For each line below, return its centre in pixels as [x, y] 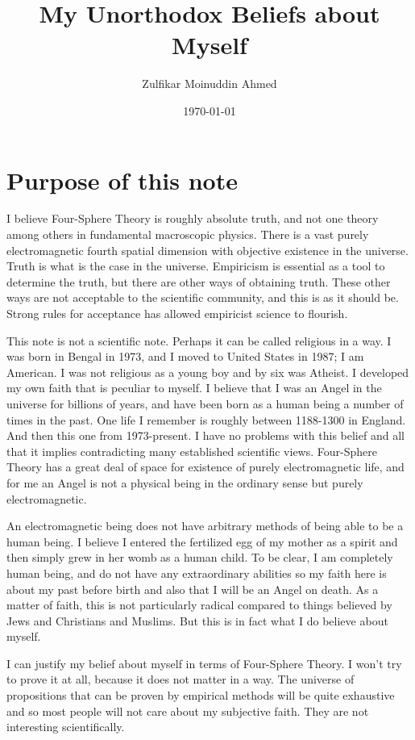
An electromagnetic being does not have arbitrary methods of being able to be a [205, 526]
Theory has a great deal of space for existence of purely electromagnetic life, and [205, 467]
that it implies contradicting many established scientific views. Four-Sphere [192, 451]
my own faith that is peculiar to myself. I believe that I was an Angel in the [194, 388]
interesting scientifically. [66, 727]
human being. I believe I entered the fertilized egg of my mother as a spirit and [202, 541]
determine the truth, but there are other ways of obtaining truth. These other [199, 281]
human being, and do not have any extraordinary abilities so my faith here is [197, 573]
